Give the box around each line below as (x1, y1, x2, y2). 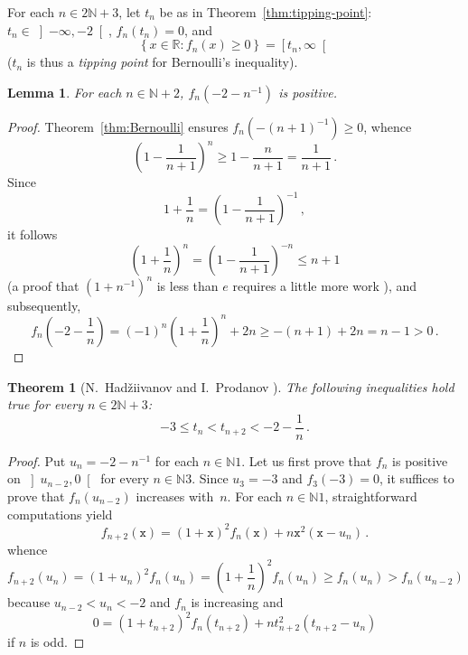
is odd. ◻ (30, 632, 85, 651)
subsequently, (7, 295, 81, 314)
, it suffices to (379, 469, 454, 488)
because (7, 593, 51, 612)
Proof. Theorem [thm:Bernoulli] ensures (7, 117, 229, 136)
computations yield (7, 504, 113, 523)
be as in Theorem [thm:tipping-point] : (159, 3, 372, 21)
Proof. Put (7, 451, 66, 470)
